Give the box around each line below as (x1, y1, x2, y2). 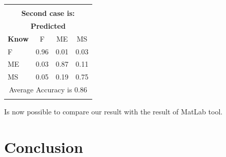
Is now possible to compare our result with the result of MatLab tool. (4, 106, 223, 117)
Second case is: (21, 8, 75, 18)
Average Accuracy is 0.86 (9, 84, 88, 95)
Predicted (30, 20, 66, 31)
